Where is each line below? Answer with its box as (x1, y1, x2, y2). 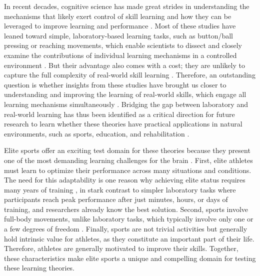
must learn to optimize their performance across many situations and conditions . (4, 164, 251, 175)
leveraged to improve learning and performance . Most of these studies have (4, 20, 236, 31)
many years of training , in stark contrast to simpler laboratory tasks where (4, 184, 236, 194)
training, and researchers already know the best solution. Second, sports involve (4, 203, 248, 214)
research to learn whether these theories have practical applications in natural (4, 118, 242, 129)
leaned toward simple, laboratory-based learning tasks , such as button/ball (4, 30, 233, 40)
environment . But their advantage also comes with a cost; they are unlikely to (4, 59, 245, 70)
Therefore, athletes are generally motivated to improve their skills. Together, (4, 243, 238, 253)
